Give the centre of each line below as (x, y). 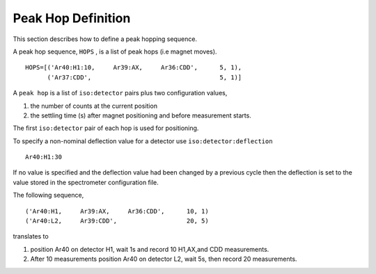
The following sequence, (48, 195)
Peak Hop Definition (72, 18)
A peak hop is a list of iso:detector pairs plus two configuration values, (120, 93)
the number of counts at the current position (94, 106)
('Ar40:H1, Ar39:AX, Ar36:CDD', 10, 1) (117, 211)
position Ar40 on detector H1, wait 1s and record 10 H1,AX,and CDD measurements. (150, 249)
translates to (31, 236)
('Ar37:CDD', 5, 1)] (144, 77)
